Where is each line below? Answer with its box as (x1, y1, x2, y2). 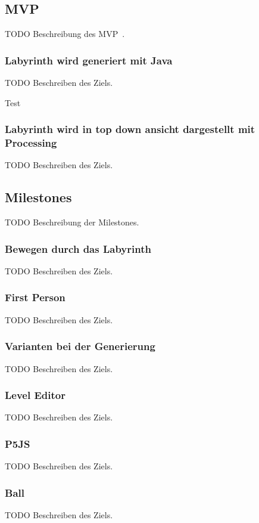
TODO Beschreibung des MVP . (5, 27, 125, 40)
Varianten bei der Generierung (5, 339, 155, 354)
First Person (5, 290, 65, 305)
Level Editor (5, 388, 65, 403)
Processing (5, 135, 57, 150)
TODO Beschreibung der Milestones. (5, 216, 139, 228)
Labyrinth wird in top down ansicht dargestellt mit (5, 122, 255, 137)
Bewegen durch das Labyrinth (5, 241, 151, 256)
